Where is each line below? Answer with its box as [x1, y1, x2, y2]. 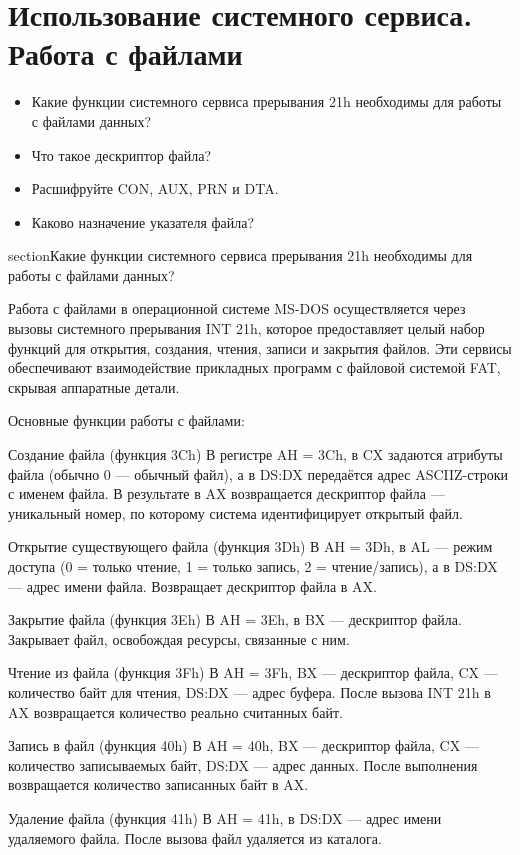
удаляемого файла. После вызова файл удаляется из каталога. [8, 827, 382, 848]
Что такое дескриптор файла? [31, 144, 211, 165]
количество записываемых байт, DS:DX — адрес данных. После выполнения [8, 754, 478, 775]
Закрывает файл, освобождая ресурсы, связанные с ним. [8, 628, 350, 649]
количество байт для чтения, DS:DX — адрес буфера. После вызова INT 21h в [8, 681, 491, 702]
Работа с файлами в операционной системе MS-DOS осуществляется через [8, 298, 466, 319]
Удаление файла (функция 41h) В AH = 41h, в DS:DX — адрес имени [8, 807, 442, 828]
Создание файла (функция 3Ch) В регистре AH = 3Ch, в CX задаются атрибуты [8, 444, 503, 465]
